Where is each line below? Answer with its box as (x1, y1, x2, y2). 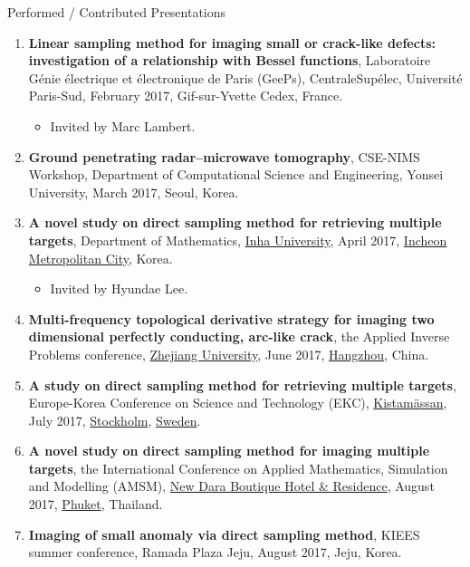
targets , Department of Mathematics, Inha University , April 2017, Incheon (28, 230, 447, 249)
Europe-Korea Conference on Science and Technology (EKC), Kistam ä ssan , (28, 393, 447, 412)
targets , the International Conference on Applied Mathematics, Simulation (28, 458, 448, 477)
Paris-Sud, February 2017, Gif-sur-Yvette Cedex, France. (28, 86, 343, 105)
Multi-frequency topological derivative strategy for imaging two (28, 309, 435, 328)
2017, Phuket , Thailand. (28, 495, 163, 514)
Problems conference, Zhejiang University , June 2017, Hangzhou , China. (28, 344, 429, 363)
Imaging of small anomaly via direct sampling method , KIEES (28, 524, 420, 543)
